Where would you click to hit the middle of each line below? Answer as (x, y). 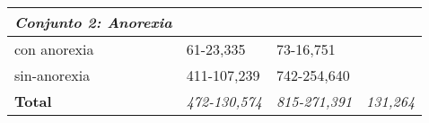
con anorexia (54, 49)
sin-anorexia (53, 75)
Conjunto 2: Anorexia (93, 22)
